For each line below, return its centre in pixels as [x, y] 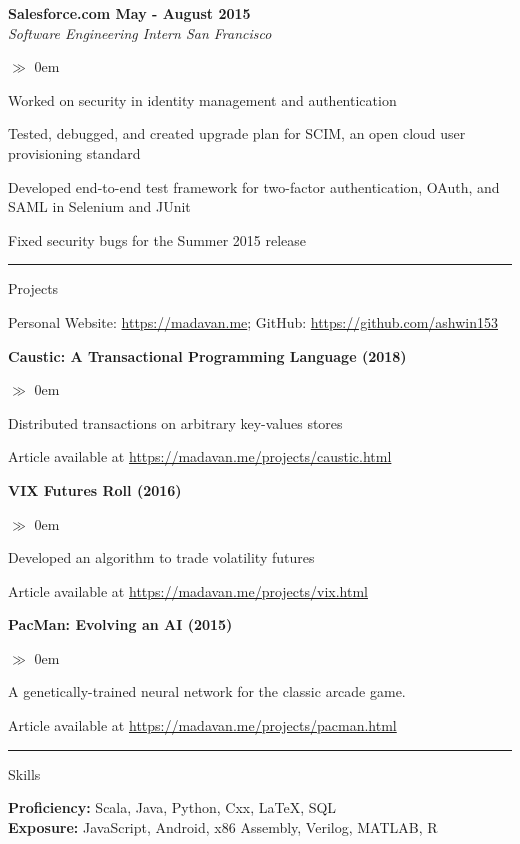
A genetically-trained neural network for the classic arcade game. [207, 691]
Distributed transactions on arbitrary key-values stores [175, 422]
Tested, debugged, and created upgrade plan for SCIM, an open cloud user [237, 133]
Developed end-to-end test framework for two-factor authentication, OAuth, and [254, 186]
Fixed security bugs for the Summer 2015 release [157, 239]
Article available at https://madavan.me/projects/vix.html [188, 590]
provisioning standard [74, 152]
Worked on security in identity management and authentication [202, 99]
